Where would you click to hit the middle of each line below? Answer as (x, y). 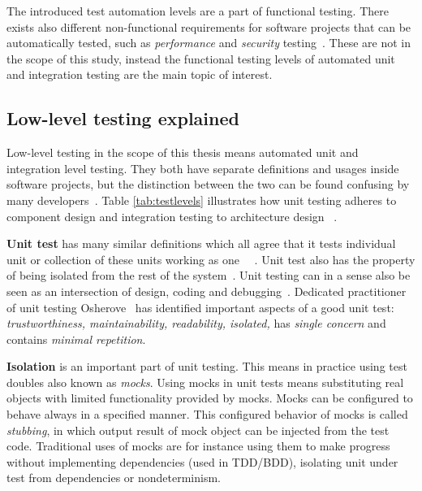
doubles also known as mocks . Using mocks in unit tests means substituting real (205, 382)
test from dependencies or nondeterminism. (114, 478)
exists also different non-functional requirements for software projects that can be (209, 26)
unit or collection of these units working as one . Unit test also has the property (211, 259)
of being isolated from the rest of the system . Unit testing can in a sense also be (209, 275)
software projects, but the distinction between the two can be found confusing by (208, 184)
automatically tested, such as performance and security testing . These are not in (209, 43)
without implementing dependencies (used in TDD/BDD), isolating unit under (202, 461)
